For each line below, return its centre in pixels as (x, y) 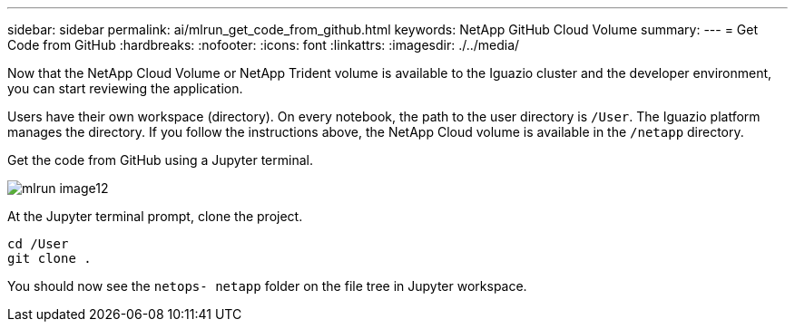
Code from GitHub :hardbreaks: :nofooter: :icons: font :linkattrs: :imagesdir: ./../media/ (264, 45)
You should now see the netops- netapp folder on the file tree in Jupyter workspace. (267, 286)
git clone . (49, 258)
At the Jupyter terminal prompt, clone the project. (155, 216)
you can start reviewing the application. (125, 88)
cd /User (38, 244)
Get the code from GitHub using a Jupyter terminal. (160, 160)
